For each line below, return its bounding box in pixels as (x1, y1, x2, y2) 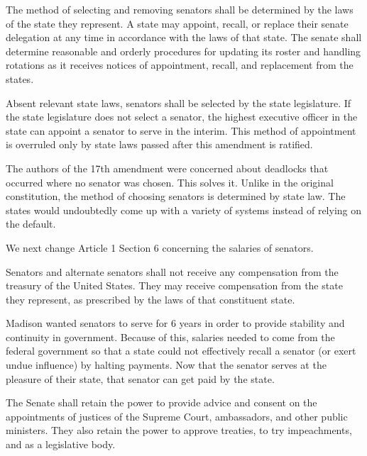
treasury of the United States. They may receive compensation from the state (6, 278, 343, 293)
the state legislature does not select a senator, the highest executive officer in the (6, 109, 358, 124)
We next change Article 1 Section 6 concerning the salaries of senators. (6, 240, 314, 255)
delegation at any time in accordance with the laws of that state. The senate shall (6, 30, 362, 45)
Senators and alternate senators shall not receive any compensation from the (6, 264, 339, 279)
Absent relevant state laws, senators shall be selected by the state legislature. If (6, 95, 351, 110)
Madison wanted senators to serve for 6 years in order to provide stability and (6, 316, 345, 330)
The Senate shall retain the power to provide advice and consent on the (6, 395, 317, 410)
